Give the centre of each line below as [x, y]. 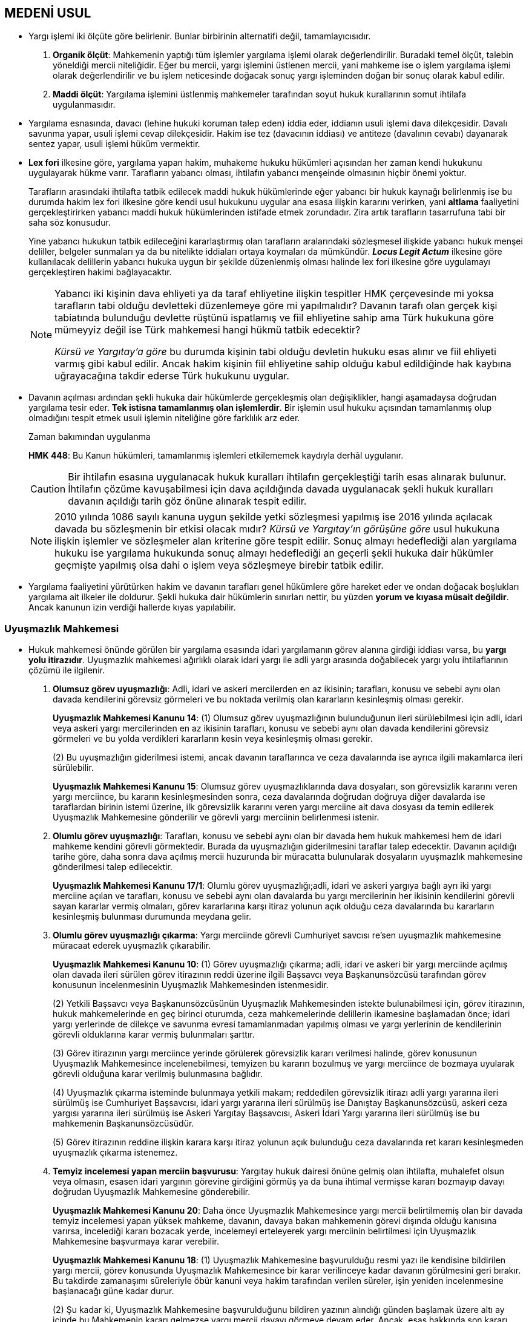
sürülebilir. [73, 768]
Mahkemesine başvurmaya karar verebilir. [136, 1242]
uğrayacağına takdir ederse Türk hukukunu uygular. [172, 376]
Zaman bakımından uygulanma [90, 437]
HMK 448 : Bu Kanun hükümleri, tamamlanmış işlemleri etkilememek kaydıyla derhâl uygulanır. [216, 456]
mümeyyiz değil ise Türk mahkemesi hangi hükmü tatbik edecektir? [208, 330]
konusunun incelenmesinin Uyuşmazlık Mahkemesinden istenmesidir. [191, 985]
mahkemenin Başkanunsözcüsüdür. [123, 1124]
